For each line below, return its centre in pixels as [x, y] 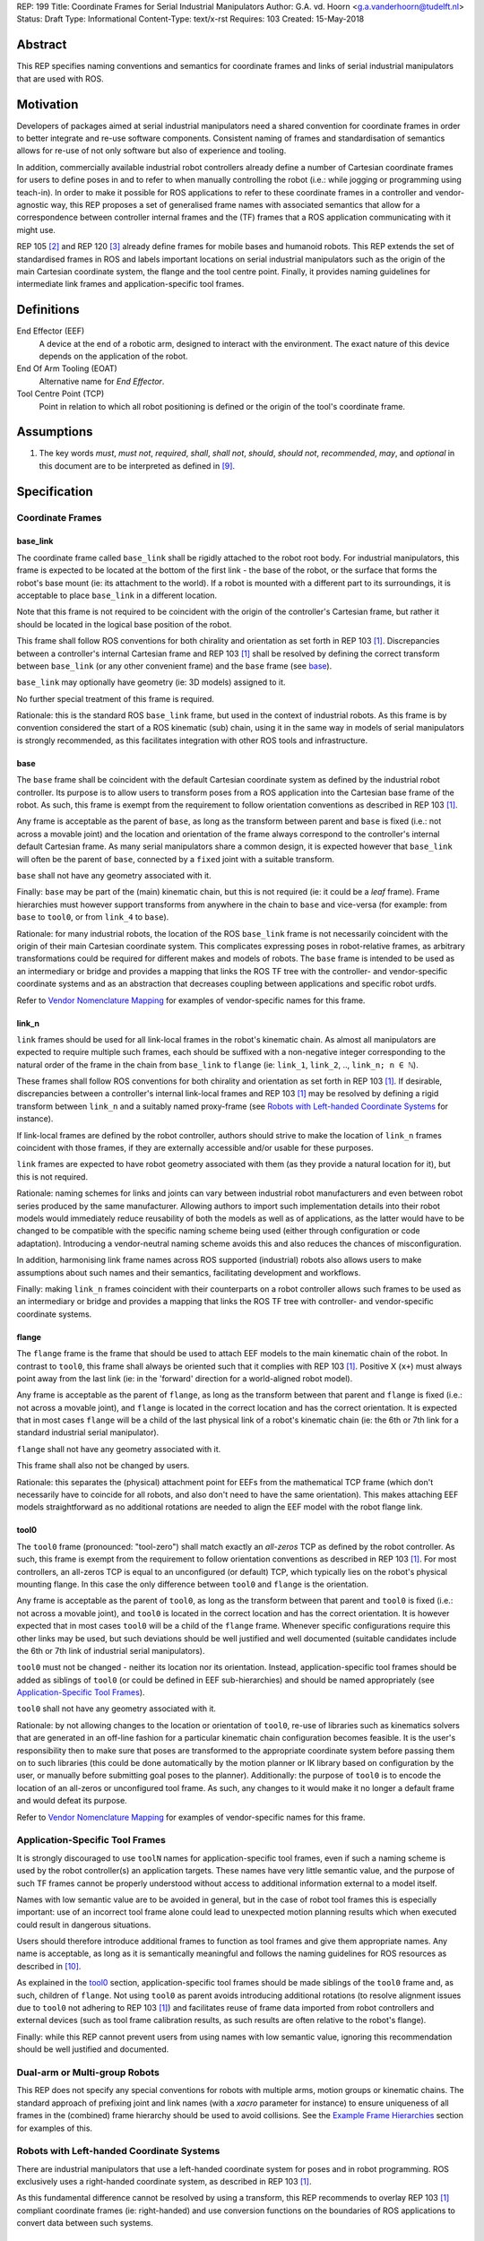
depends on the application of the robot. [113, 356]
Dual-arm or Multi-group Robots [88, 2072]
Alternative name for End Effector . [102, 381]
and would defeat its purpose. [72, 1801]
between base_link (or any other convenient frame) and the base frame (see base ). [174, 666]
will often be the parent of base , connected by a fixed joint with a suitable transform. [176, 859]
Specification [55, 492]
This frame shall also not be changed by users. [103, 1466]
